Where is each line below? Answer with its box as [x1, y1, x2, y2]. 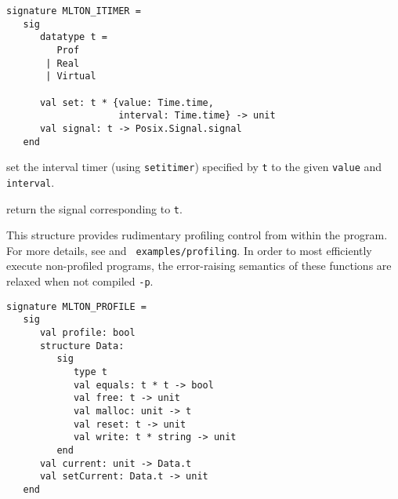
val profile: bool [39, 327, 136, 338]
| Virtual [45, 71, 96, 82]
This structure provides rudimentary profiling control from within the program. [6, 227, 388, 243]
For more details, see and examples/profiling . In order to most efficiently [6, 242, 372, 258]
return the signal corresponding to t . [6, 200, 183, 217]
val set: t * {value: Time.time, [39, 97, 214, 108]
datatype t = [39, 31, 107, 43]
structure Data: [39, 340, 125, 351]
